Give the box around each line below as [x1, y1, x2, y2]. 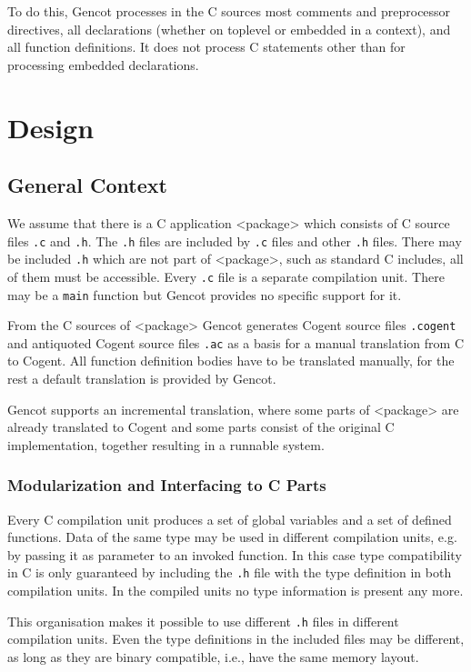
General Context [7, 171, 167, 199]
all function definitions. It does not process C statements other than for [7, 37, 406, 56]
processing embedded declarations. [7, 55, 199, 74]
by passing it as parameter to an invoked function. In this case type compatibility [7, 545, 462, 564]
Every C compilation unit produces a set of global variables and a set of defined [7, 509, 452, 528]
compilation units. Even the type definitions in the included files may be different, [7, 629, 465, 648]
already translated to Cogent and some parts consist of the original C [7, 417, 395, 436]
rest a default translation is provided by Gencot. [7, 369, 276, 388]
